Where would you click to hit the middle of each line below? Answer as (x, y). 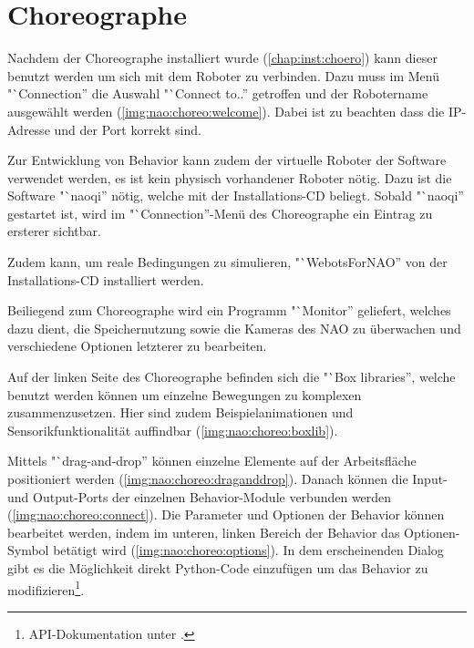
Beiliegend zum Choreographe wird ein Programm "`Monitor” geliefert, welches (229, 310)
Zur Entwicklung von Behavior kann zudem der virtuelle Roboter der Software (227, 160)
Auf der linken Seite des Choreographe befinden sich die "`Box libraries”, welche (232, 377)
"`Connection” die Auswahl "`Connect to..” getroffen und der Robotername (218, 93)
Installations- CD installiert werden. (106, 279)
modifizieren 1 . (46, 588)
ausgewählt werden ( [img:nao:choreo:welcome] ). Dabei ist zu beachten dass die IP (235, 111)
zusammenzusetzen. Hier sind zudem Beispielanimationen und (180, 412)
